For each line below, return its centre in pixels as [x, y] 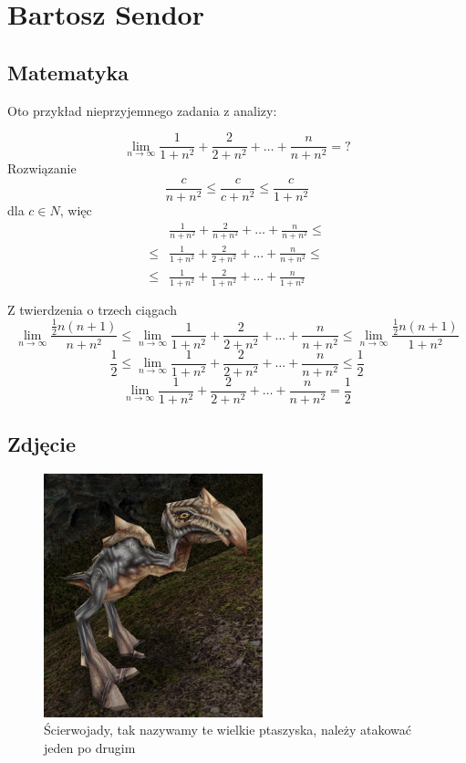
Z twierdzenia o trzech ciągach [92, 309]
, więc [76, 209]
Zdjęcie [42, 444]
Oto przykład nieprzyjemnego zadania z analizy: [142, 110]
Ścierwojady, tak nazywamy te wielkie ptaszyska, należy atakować [228, 730]
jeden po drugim [90, 747]
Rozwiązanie [42, 168]
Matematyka [68, 72]
